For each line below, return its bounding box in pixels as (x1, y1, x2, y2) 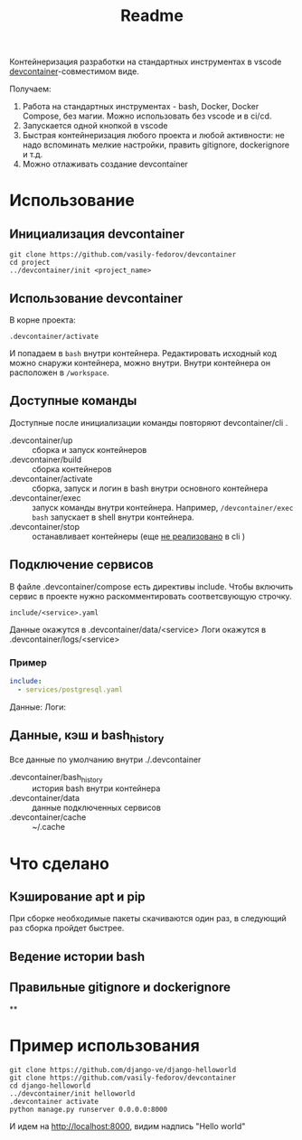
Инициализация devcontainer (9, 226, 185, 241)
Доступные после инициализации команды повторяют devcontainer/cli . (9, 417, 288, 428)
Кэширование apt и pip (9, 890, 146, 905)
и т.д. (22, 149, 43, 160)
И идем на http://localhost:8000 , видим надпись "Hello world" (9, 1120, 246, 1131)
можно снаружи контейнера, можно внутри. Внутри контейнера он (9, 358, 271, 368)
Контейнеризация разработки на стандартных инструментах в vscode (9, 56, 282, 68)
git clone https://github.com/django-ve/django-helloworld (9, 1065, 237, 1074)
